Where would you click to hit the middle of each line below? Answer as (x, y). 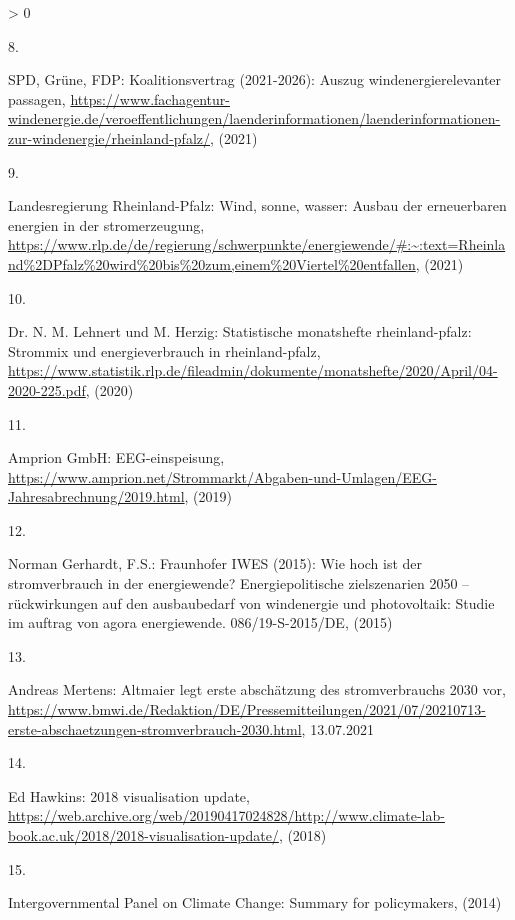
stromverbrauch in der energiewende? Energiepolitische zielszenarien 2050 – (239, 583)
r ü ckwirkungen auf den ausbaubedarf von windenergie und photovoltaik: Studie (251, 602)
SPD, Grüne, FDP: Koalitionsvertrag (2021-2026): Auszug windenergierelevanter (255, 79)
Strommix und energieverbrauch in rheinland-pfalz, (164, 350)
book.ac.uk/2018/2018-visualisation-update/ (143, 835)
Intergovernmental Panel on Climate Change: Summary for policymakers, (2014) (255, 902)
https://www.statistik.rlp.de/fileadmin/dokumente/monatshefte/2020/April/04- (253, 370)
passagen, (37, 98)
